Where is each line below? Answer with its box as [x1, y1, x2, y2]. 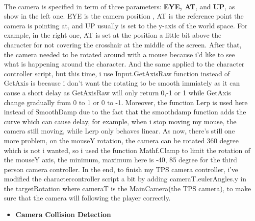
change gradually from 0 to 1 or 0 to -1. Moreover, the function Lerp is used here [4, 97, 248, 107]
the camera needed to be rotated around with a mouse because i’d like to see [4, 49, 235, 59]
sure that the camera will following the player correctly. [4, 193, 171, 203]
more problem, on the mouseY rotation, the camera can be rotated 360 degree [4, 135, 239, 145]
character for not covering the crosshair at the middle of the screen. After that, [4, 39, 242, 49]
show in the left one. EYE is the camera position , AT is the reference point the [4, 11, 244, 21]
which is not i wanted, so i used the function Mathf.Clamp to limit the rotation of [4, 145, 251, 155]
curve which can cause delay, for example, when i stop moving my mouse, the [4, 116, 236, 126]
